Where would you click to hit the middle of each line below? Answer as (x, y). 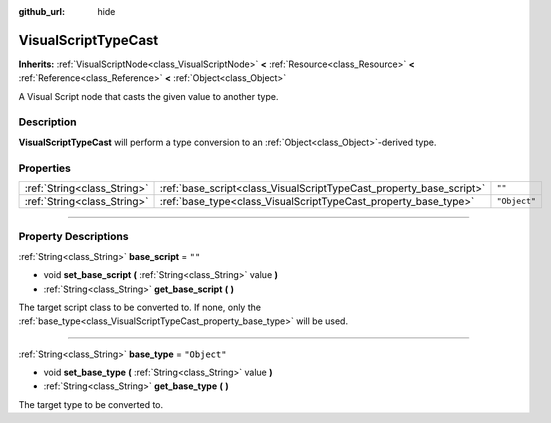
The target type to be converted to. (91, 404)
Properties (45, 168)
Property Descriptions (73, 237)
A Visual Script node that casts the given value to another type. (148, 96)
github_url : (41, 11)
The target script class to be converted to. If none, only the (140, 307)
